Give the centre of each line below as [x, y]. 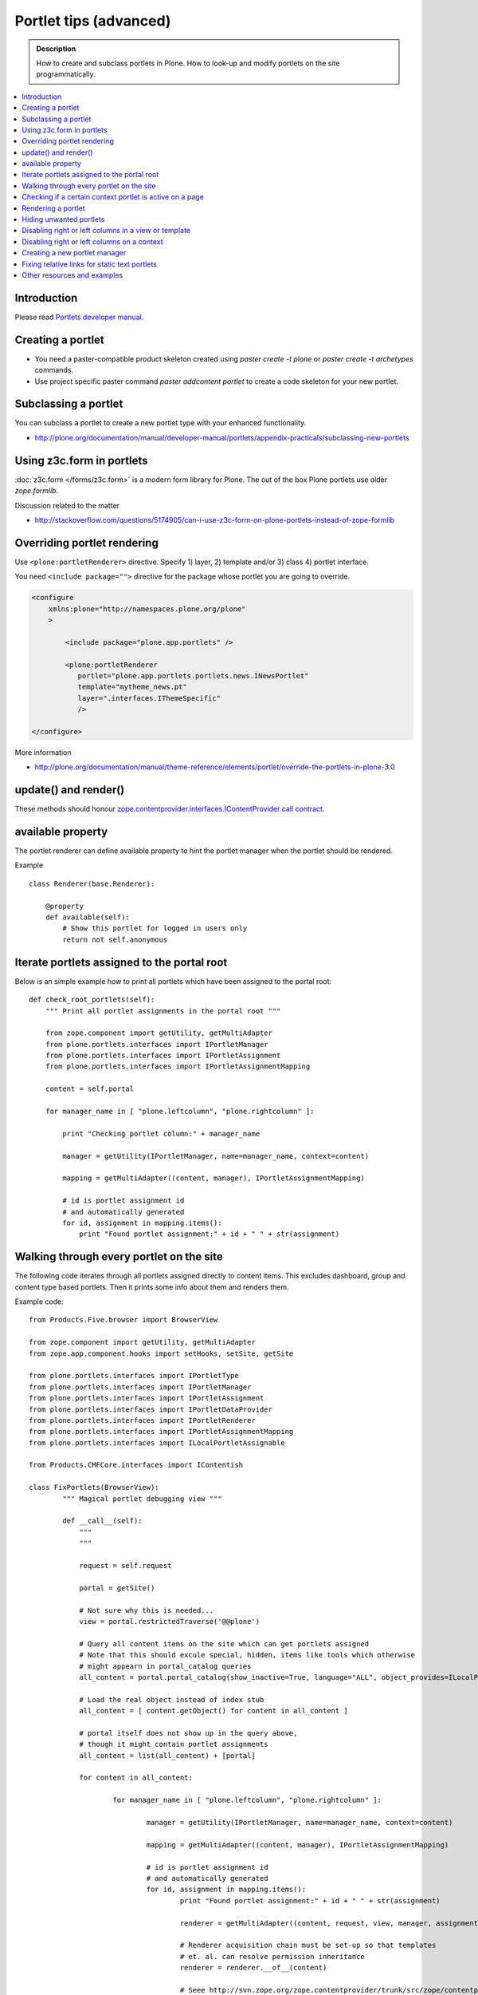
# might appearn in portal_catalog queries [165, 1666]
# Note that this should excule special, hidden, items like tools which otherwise [247, 1655]
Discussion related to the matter [67, 505]
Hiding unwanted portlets [63, 219]
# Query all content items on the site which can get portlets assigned [224, 1643]
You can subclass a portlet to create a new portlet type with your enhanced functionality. [161, 423]
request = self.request [125, 1565]
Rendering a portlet [53, 208]
